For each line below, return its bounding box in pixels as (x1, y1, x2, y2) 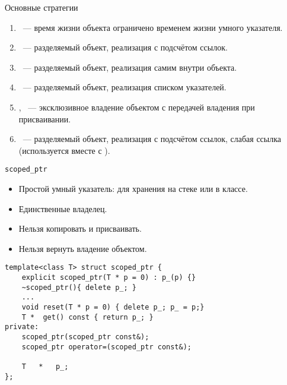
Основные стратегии (5, 1, 78, 13)
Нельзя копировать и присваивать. (18, 222, 142, 235)
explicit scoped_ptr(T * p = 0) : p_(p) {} (21, 273, 196, 282)
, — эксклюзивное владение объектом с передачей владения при (18, 100, 255, 113)
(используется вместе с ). (18, 144, 110, 156)
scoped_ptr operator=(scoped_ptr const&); (21, 342, 192, 351)
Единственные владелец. (18, 202, 107, 214)
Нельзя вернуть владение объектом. (18, 242, 147, 254)
